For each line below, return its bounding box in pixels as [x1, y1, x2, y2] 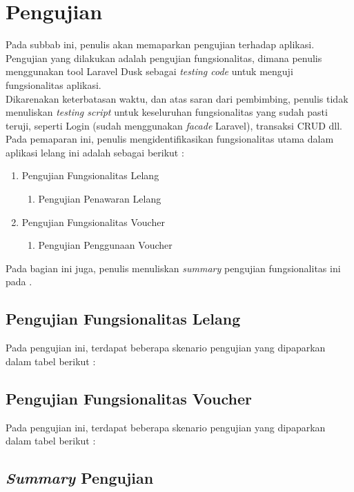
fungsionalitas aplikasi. [6, 77, 101, 92]
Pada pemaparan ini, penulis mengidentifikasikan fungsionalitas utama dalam [6, 132, 334, 146]
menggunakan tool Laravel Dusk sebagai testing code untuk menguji [6, 64, 293, 79]
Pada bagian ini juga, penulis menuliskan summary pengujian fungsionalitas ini [6, 260, 341, 275]
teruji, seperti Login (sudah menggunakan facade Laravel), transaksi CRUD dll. [6, 118, 343, 132]
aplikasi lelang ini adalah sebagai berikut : [6, 145, 184, 159]
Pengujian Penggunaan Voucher [38, 238, 173, 252]
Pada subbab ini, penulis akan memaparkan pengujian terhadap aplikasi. [6, 37, 315, 52]
